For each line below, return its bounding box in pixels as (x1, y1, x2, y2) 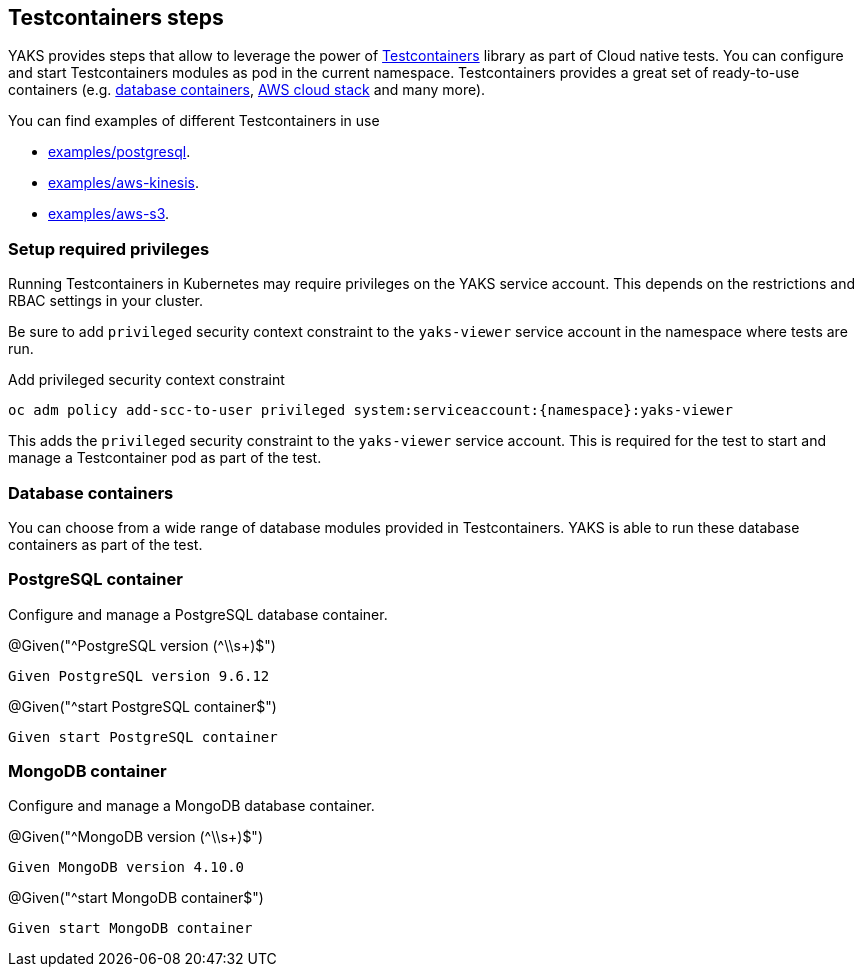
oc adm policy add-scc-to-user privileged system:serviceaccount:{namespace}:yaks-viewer (8, 402, 733, 419)
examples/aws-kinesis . (48, 174, 200, 192)
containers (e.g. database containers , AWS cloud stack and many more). (8, 81, 486, 99)
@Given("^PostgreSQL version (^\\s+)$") (8, 636, 276, 654)
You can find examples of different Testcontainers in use (8, 112, 380, 130)
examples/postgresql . (48, 143, 191, 161)
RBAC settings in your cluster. (8, 292, 203, 310)
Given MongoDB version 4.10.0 (8, 859, 245, 876)
